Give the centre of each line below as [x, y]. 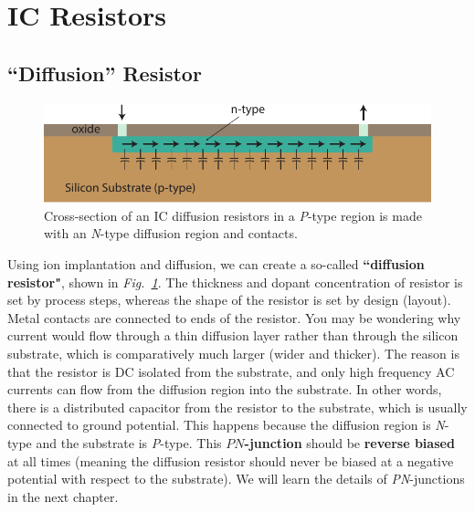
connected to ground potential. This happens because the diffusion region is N [226, 425]
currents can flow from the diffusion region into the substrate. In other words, [225, 389]
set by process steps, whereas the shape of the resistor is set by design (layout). [229, 300]
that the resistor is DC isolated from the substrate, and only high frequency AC [231, 371]
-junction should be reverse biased [349, 442]
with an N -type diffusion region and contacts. [171, 233]
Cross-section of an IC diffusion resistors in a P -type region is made [233, 215]
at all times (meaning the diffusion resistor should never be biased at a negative [231, 460]
